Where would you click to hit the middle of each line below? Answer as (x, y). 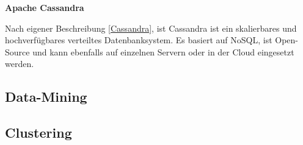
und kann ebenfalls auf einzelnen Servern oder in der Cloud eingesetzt (163, 51)
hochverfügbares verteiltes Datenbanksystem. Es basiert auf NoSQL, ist (139, 40)
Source (17, 51)
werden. (20, 64)
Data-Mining (46, 97)
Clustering (38, 133)
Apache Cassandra (45, 7)
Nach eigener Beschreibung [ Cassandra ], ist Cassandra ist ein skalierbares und (151, 28)
